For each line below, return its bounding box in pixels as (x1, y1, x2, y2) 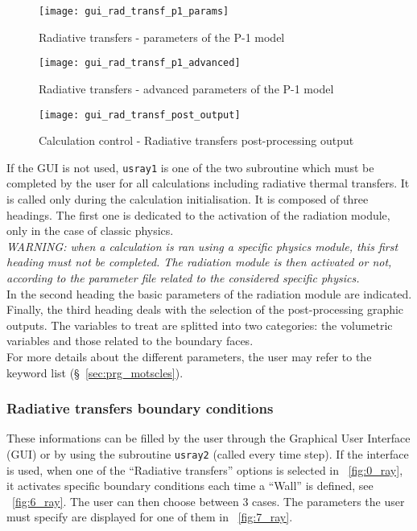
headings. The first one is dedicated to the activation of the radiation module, (6, 206, 390, 223)
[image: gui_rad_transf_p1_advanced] (39, 57, 241, 69)
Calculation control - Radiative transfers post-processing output (39, 132, 354, 149)
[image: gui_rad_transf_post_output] (39, 109, 241, 121)
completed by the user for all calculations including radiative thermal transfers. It (6, 175, 410, 191)
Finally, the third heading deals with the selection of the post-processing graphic (6, 301, 404, 318)
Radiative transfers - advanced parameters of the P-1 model (39, 80, 334, 97)
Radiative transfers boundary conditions (6, 398, 274, 418)
